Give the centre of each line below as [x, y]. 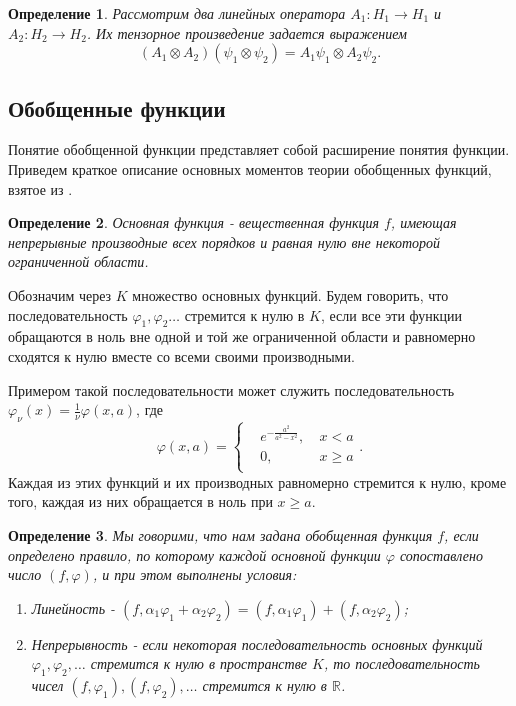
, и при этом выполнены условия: [194, 574]
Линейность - [73, 607]
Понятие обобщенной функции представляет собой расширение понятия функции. [259, 149]
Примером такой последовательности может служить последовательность [231, 389]
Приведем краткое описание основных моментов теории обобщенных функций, [250, 168]
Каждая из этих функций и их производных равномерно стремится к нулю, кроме [257, 481]
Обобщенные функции [117, 107]
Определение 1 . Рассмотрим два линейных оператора [177, 13]
